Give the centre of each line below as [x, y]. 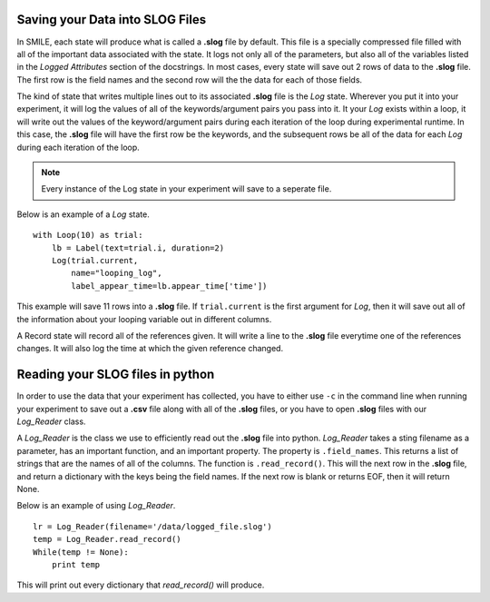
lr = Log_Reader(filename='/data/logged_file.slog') [152, 526]
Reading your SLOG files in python [116, 375]
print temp [76, 564]
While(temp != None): [81, 552]
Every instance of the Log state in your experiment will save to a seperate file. [186, 189]
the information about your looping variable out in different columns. [144, 319]
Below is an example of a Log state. [83, 214]
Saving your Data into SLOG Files [112, 20]
